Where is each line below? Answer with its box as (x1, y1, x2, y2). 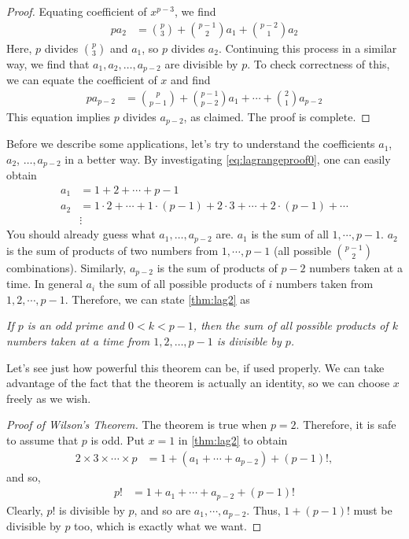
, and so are (134, 501, 191, 518)
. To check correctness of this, (247, 55, 390, 72)
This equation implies (6, 108, 110, 124)
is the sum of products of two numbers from (6, 242, 219, 258)
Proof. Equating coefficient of (6, 3, 147, 19)
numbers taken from (276, 275, 374, 292)
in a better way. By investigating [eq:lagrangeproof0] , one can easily (64, 150, 391, 167)
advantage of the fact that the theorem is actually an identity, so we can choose (6, 375, 390, 391)
